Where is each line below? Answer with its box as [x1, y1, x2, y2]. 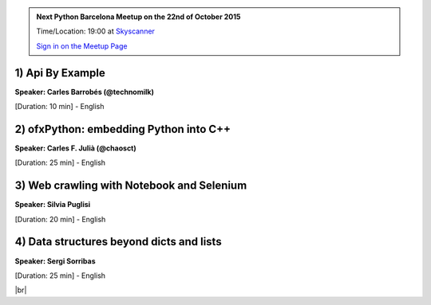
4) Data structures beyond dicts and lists [14, 235, 223, 248]
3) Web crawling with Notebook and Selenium [14, 179, 247, 193]
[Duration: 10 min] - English [14, 102, 105, 111]
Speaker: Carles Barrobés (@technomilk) [14, 87, 155, 96]
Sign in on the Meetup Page [36, 41, 128, 51]
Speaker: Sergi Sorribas [14, 256, 96, 266]
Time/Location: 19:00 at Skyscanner [36, 26, 156, 36]
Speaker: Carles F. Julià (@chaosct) [14, 143, 137, 153]
